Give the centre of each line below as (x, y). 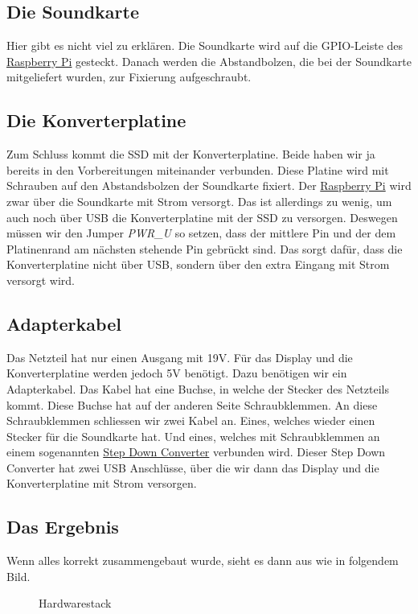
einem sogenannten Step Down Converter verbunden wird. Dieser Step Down (196, 452)
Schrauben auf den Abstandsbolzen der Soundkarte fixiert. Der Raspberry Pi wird (209, 185)
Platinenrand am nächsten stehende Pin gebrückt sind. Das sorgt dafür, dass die (205, 248)
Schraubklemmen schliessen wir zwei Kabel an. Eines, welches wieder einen (191, 420)
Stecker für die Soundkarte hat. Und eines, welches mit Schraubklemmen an (193, 436)
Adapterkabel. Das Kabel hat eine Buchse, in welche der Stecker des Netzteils (198, 388)
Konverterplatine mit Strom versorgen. (102, 483)
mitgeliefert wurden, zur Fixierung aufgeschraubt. (129, 77)
